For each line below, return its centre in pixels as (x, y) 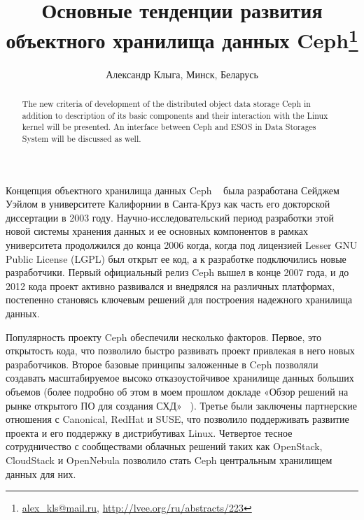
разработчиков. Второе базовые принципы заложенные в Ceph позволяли (162, 364)
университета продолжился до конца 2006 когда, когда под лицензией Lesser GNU (182, 245)
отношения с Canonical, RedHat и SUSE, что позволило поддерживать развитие (177, 419)
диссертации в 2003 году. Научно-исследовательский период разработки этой (170, 217)
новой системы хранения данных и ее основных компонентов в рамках (157, 231)
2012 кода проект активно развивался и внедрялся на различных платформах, (170, 286)
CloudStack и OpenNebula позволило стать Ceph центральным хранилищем (169, 460)
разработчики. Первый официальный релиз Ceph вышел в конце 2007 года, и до (177, 272)
